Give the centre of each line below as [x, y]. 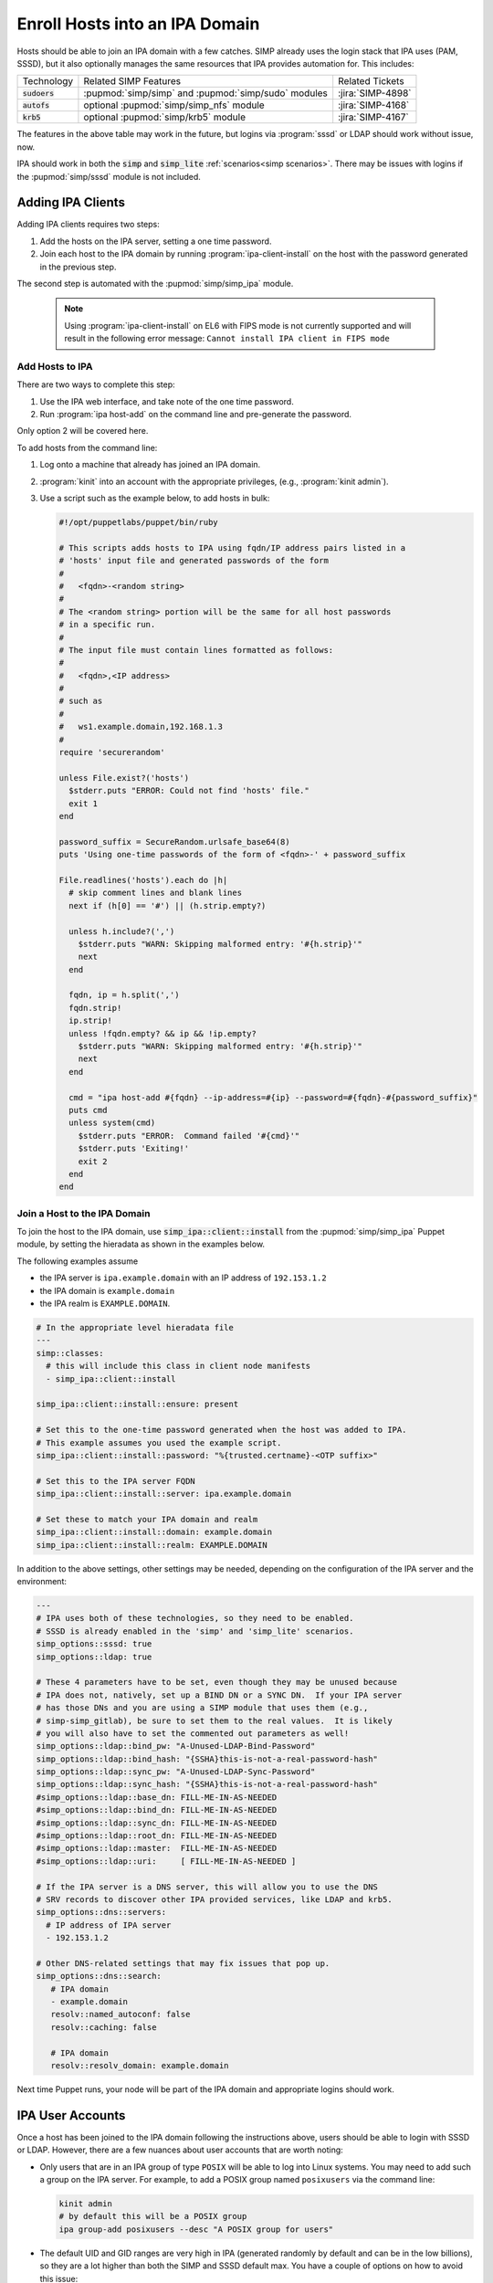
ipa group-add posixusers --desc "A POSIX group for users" [196, 2229]
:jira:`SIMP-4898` [375, 93]
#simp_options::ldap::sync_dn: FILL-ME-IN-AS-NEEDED [157, 1823]
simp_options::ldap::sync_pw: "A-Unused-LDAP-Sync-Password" [176, 1772]
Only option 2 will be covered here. [83, 431]
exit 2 [93, 1161]
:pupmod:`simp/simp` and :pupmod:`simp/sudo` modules [206, 93]
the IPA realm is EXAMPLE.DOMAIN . [105, 1303]
